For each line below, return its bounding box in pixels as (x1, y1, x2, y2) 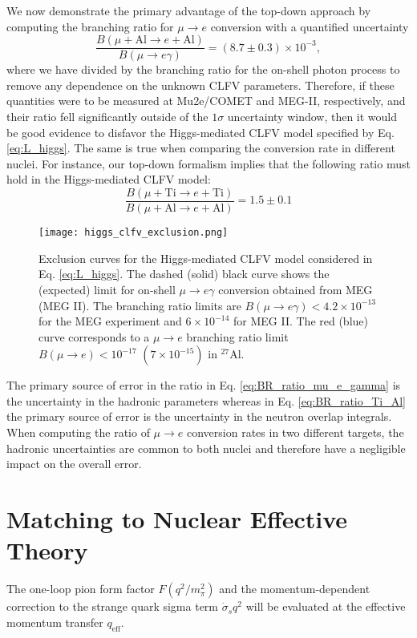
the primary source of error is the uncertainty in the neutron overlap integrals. (6, 408, 392, 425)
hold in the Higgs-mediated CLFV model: (6, 171, 211, 188)
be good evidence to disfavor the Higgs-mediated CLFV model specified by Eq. (6, 123, 395, 140)
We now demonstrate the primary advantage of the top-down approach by (6, 2, 371, 18)
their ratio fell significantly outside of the (6, 108, 208, 125)
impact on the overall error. (6, 455, 142, 472)
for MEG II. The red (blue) (233, 313, 368, 329)
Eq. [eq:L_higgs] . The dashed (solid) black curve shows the (38, 265, 330, 282)
